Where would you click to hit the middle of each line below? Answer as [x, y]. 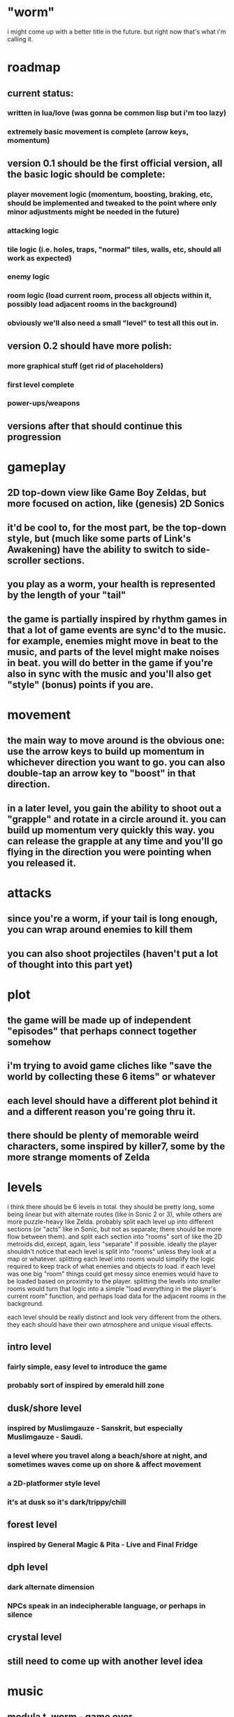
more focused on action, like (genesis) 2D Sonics [116, 504]
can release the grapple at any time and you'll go [115, 841]
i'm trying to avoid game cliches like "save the [110, 1066]
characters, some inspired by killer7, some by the [116, 1146]
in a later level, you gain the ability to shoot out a [115, 808]
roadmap [34, 68]
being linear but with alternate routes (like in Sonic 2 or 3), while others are [115, 1214]
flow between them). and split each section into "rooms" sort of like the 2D [115, 1236]
